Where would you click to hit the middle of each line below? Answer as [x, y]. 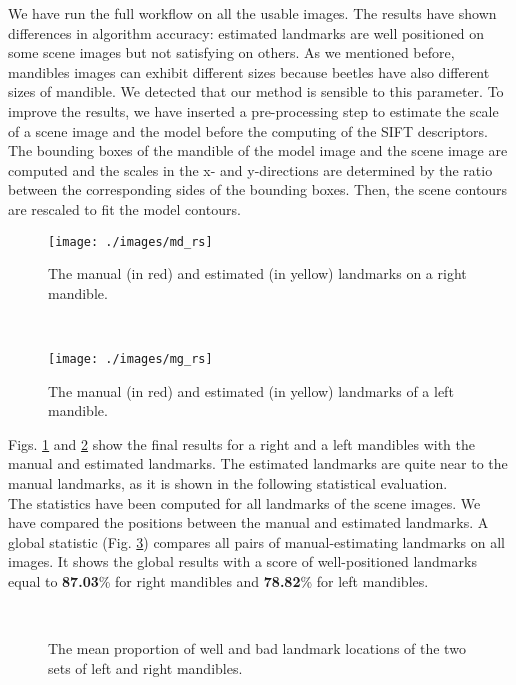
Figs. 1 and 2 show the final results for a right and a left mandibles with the [242, 443]
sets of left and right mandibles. [145, 667]
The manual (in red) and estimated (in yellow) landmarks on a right [257, 273]
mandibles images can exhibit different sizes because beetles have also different [249, 71]
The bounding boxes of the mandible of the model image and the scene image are [258, 150]
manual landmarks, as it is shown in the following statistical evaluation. [228, 483]
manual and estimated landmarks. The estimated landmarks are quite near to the [258, 463]
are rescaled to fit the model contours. [124, 208]
